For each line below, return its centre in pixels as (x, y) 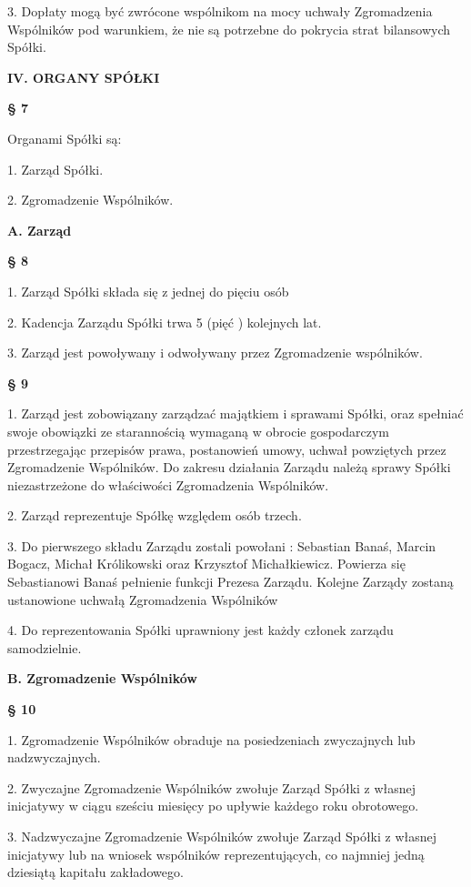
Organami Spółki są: (65, 138)
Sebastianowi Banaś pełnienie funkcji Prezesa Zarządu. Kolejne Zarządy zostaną (230, 582)
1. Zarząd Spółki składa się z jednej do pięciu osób (148, 291)
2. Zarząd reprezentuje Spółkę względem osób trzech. (155, 515)
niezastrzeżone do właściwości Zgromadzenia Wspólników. (168, 484)
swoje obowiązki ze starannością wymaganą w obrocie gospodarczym (198, 431)
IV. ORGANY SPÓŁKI (84, 77)
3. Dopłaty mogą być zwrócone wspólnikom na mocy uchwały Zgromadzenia (220, 11)
